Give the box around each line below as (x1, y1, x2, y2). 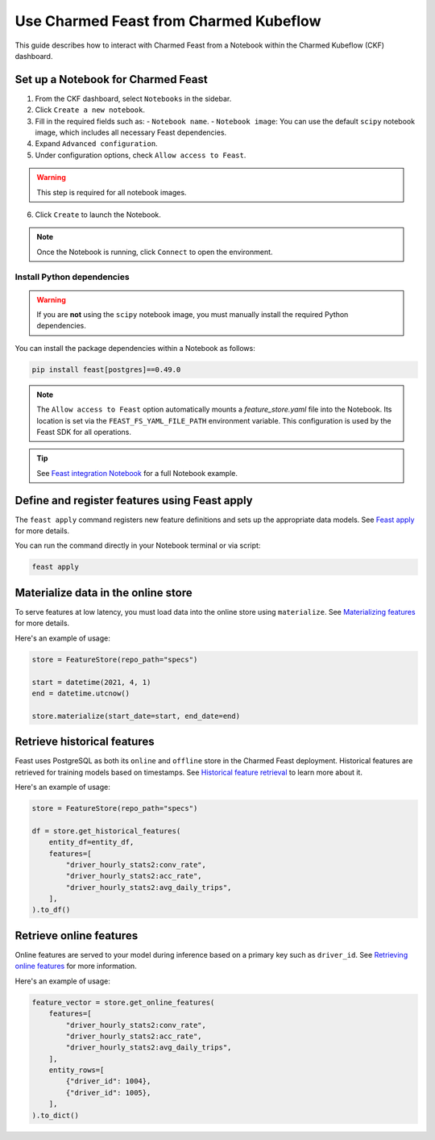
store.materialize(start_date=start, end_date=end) (31, 711, 241, 720)
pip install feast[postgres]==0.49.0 (31, 365, 181, 374)
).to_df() (31, 905, 71, 915)
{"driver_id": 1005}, (65, 1088, 151, 1097)
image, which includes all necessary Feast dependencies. (35, 127, 227, 137)
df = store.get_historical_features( (31, 826, 181, 835)
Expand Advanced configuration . (35, 139, 158, 148)
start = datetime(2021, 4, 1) (31, 678, 151, 687)
